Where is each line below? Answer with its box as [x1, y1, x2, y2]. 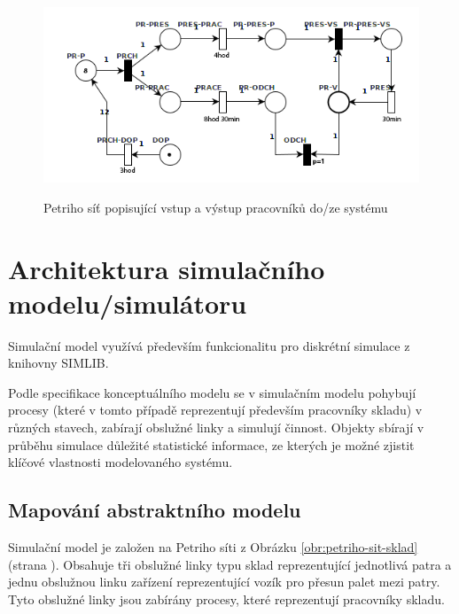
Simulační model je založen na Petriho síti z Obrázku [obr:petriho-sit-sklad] [8, 537, 418, 556]
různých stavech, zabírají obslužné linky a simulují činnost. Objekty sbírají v [8, 418, 424, 436]
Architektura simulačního [8, 250, 325, 286]
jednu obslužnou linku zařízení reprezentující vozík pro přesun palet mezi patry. [8, 572, 440, 591]
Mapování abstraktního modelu [8, 496, 301, 524]
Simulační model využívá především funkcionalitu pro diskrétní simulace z [8, 336, 410, 354]
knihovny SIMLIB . [8, 354, 109, 372]
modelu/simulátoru [8, 284, 247, 321]
